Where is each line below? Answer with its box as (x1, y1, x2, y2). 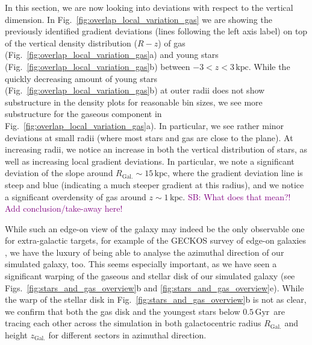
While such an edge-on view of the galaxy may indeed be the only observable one (5, 222, 305, 235)
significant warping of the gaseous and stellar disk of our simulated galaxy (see (5, 270, 295, 282)
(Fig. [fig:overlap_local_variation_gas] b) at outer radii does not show (5, 84, 265, 97)
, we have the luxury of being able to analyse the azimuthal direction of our (5, 245, 284, 258)
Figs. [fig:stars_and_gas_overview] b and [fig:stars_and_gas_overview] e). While (5, 281, 304, 294)
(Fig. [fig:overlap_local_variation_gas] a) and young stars (5, 48, 219, 61)
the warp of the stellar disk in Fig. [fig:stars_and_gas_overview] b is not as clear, (5, 293, 307, 306)
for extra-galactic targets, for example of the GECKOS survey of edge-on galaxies (5, 234, 307, 247)
